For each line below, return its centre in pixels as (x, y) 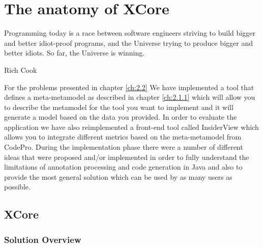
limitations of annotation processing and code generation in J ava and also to (123, 167)
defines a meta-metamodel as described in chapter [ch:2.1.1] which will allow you (130, 97)
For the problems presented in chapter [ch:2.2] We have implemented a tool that (129, 87)
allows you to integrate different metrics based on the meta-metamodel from (123, 137)
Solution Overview (43, 239)
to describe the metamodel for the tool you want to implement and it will (119, 107)
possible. (17, 187)
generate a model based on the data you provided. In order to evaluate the (121, 117)
